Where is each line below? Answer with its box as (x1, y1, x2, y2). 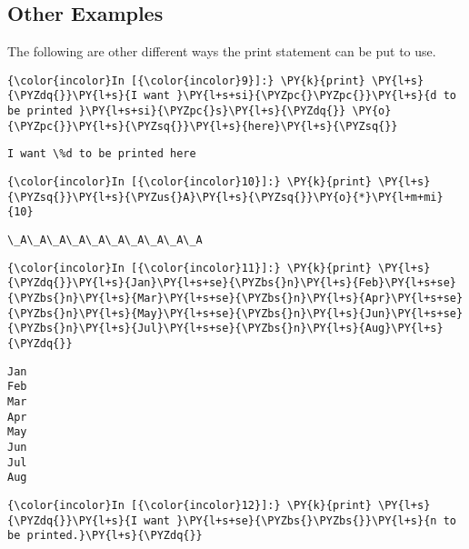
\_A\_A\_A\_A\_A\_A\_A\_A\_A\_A (7, 234, 203, 247)
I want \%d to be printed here (7, 147, 196, 161)
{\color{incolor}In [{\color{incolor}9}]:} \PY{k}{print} (7, 74, 365, 87)
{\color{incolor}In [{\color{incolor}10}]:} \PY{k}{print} (7, 175, 372, 189)
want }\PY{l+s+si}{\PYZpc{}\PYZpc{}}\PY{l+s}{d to (144, 89, 456, 103)
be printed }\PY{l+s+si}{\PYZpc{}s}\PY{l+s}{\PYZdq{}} (7, 105, 346, 118)
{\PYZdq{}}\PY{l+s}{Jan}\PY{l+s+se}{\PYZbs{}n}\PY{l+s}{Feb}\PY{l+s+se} (7, 276, 456, 290)
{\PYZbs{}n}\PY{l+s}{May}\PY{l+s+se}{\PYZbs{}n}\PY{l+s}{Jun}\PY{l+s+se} (7, 306, 464, 320)
